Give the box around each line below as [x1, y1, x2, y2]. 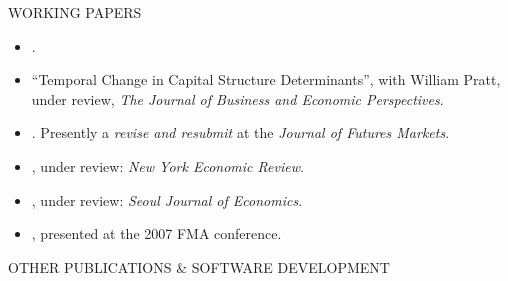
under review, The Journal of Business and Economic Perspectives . [31, 88, 444, 109]
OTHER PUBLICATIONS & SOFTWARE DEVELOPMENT [8, 256, 390, 277]
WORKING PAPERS [8, 2, 142, 22]
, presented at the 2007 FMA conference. [31, 223, 282, 244]
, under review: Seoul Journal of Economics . [31, 189, 303, 210]
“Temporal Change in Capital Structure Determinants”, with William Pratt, [31, 69, 501, 90]
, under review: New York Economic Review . [31, 155, 304, 176]
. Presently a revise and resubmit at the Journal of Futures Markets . [31, 122, 450, 143]
